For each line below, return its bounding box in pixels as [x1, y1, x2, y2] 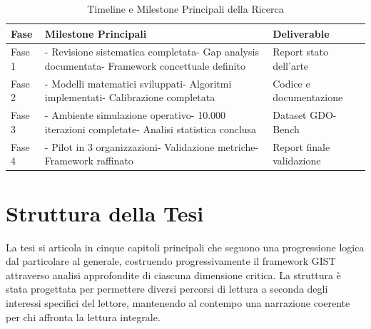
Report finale [273, 139, 330, 154]
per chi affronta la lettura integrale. [6, 309, 161, 324]
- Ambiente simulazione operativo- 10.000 [44, 108, 226, 122]
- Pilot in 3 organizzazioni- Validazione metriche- [44, 139, 259, 154]
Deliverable [273, 26, 330, 41]
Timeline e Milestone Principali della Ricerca [87, 1, 284, 16]
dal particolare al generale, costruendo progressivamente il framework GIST [6, 254, 336, 268]
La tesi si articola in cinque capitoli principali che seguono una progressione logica [6, 239, 365, 254]
